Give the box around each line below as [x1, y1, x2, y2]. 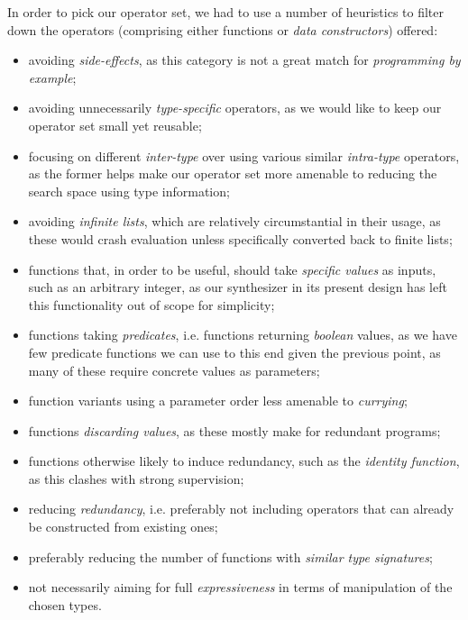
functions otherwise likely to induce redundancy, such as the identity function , [28, 451, 460, 470]
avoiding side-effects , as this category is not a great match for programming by [28, 50, 461, 69]
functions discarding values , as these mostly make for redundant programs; [28, 421, 441, 440]
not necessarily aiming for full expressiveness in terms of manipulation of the [28, 578, 453, 597]
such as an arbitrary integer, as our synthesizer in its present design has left [28, 278, 447, 296]
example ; [28, 68, 77, 87]
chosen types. [28, 595, 102, 614]
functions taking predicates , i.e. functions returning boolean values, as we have [28, 325, 457, 344]
